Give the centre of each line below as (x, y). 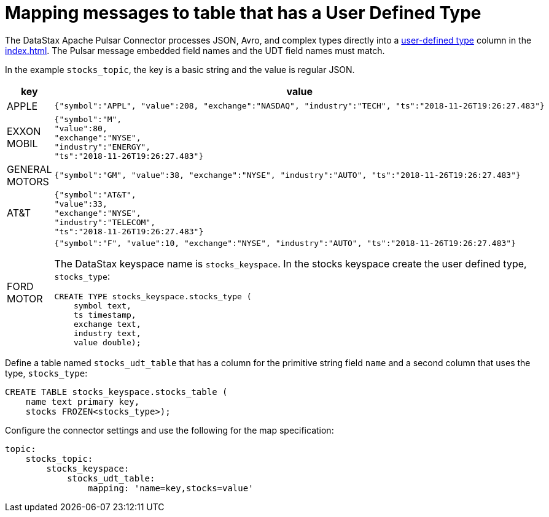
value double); (107, 342)
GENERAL (29, 169)
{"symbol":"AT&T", (95, 194)
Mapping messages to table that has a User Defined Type (243, 13)
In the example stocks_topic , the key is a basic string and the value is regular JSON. (180, 69)
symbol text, (102, 305)
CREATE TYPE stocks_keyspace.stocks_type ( (153, 296)
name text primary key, (83, 401)
